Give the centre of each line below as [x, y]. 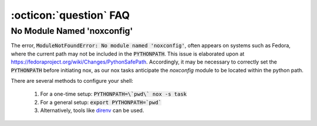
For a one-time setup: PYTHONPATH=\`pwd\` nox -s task [114, 94]
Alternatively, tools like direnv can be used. [92, 110]
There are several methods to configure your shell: [72, 80]
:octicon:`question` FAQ [70, 15]
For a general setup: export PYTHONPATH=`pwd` [101, 102]
